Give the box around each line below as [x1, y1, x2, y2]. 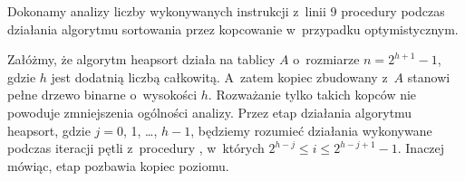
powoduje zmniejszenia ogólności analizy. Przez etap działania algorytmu [7, 102, 412, 121]
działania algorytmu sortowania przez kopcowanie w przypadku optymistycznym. [7, 19, 459, 38]
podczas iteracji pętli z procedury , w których [7, 138, 265, 157]
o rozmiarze [293, 50, 360, 69]
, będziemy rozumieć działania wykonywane [190, 120, 432, 139]
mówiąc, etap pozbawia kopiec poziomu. [7, 156, 229, 175]
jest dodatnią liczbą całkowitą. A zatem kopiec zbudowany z [51, 67, 388, 86]
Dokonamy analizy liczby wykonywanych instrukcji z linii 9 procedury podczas [7, 2, 445, 20]
